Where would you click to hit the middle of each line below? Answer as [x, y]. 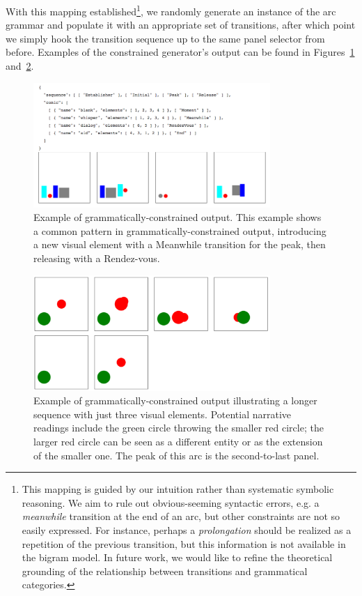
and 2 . [20, 66]
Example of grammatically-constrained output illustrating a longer [175, 400]
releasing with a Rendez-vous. [97, 258]
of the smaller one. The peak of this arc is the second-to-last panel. [176, 455]
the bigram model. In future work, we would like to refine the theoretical [177, 557]
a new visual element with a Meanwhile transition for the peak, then [180, 244]
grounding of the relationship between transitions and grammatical [165, 571]
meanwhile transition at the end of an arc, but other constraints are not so [181, 516]
